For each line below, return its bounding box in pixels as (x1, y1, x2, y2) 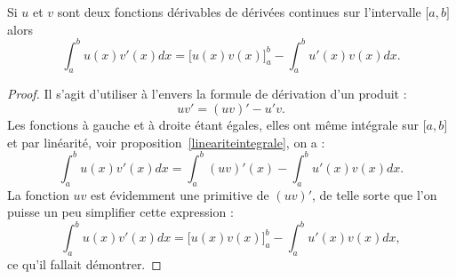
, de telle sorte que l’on (312, 185, 437, 203)
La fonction (7, 185, 69, 203)
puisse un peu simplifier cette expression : (7, 203, 234, 221)
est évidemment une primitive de (90, 185, 269, 203)
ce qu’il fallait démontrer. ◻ (7, 255, 162, 274)
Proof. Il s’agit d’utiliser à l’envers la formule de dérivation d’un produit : (7, 84, 407, 103)
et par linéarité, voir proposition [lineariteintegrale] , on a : (7, 132, 325, 151)
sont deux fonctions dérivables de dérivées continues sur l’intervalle (57, 3, 421, 20)
